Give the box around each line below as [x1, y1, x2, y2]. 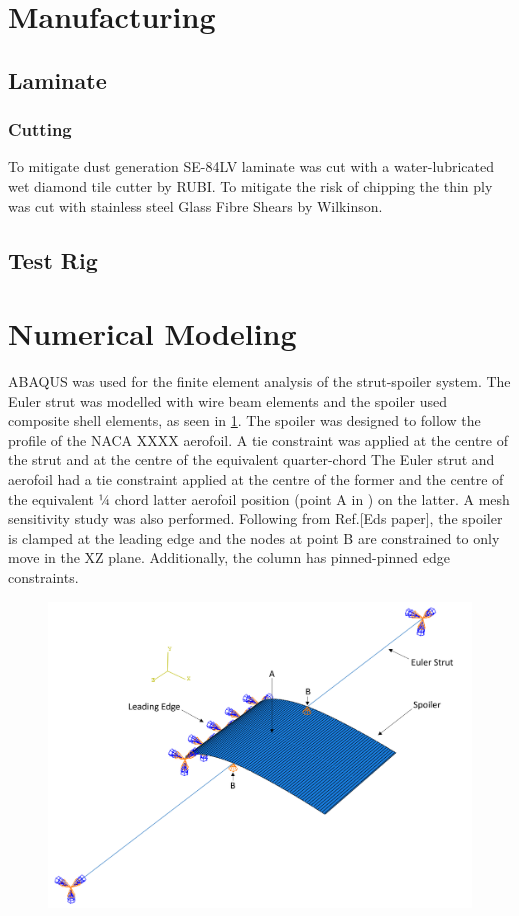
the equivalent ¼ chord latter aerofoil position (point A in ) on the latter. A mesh [8, 488, 510, 509]
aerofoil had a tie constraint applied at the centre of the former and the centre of [8, 469, 504, 490]
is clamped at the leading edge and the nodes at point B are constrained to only [8, 527, 500, 548]
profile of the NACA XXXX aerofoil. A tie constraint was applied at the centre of [8, 429, 509, 450]
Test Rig [8, 244, 98, 275]
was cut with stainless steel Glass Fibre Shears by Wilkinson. [8, 195, 383, 216]
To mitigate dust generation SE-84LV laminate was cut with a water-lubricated [8, 156, 494, 177]
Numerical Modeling [8, 313, 297, 354]
